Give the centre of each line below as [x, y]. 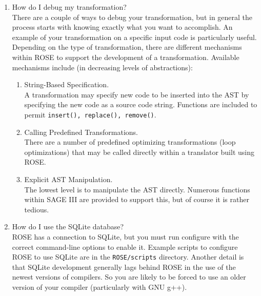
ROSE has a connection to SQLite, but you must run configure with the [125, 236]
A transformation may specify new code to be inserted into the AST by [137, 94]
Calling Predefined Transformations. [81, 132]
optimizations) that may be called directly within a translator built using [139, 152]
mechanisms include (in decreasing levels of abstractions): [102, 67]
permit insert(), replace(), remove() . [90, 114]
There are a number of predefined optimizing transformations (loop [130, 142]
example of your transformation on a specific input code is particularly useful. [134, 37]
